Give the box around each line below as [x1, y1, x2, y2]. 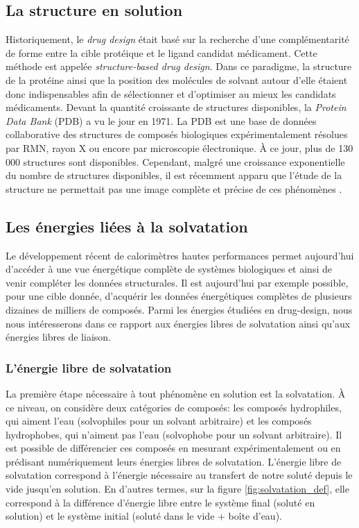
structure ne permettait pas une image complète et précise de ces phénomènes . [6, 181, 342, 196]
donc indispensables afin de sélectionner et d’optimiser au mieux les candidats [6, 86, 336, 101]
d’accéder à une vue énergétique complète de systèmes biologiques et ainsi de [6, 262, 332, 276]
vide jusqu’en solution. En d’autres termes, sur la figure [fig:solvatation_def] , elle [6, 482, 349, 496]
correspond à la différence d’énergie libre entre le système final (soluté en [6, 495, 315, 509]
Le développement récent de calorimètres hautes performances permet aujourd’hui [6, 248, 354, 262]
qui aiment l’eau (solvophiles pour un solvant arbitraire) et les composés [6, 414, 312, 428]
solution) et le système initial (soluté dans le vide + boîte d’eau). [6, 509, 282, 523]
